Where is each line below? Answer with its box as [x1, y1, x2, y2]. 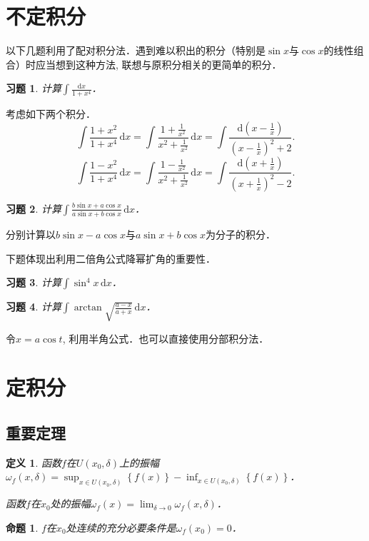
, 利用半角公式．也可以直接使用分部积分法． [62, 330, 269, 345]
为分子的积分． [206, 227, 276, 242]
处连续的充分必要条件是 [66, 520, 176, 535]
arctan [74, 303, 102, 313]
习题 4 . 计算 [6, 299, 61, 314]
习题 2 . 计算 [6, 201, 61, 216]
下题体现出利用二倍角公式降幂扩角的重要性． [6, 251, 216, 266]
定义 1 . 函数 [6, 455, 61, 470]
